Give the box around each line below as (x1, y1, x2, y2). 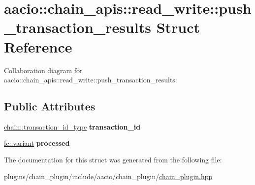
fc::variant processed (4, 138, 70, 148)
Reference (4, 36, 72, 56)
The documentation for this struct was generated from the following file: (4, 155, 222, 165)
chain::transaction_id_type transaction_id (4, 121, 141, 132)
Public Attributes (4, 99, 96, 114)
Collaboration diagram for (4, 65, 83, 75)
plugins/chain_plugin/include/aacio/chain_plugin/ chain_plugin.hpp (4, 171, 213, 181)
